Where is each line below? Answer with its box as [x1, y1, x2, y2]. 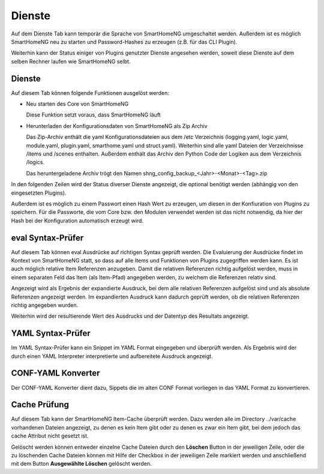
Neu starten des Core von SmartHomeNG [26, 100, 129, 108]
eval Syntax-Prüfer [11, 232, 84, 243]
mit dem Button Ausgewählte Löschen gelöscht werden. [11, 460, 152, 467]
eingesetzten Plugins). [11, 189, 67, 196]
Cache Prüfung [11, 400, 69, 410]
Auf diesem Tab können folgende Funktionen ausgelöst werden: [11, 89, 169, 96]
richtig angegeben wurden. [11, 301, 78, 309]
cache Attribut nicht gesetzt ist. [11, 433, 89, 440]
